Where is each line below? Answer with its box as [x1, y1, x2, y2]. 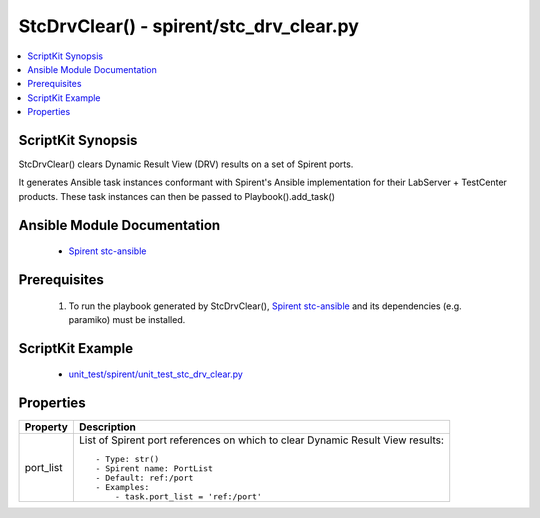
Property [24, 420, 69, 434]
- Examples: [95, 482, 150, 493]
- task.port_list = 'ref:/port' [115, 491, 262, 502]
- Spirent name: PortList [95, 463, 214, 474]
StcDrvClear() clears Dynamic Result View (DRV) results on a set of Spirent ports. [18, 158, 354, 170]
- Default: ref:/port [95, 473, 194, 484]
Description [78, 420, 137, 434]
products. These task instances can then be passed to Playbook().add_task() [18, 190, 335, 202]
